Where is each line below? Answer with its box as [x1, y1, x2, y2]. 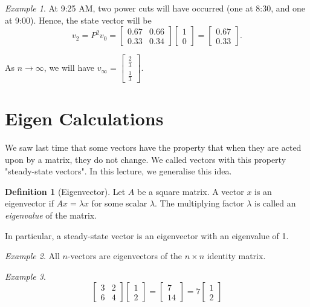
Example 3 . [5, 269, 46, 282]
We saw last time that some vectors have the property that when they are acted [5, 141, 302, 154]
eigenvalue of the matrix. [5, 209, 97, 222]
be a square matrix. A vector [137, 185, 244, 197]
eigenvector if [5, 197, 54, 210]
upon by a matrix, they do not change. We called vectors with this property [5, 153, 286, 165]
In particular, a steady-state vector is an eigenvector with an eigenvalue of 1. [5, 229, 289, 242]
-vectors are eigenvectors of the [67, 249, 182, 262]
